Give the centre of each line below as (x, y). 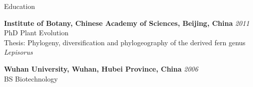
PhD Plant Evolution (36, 33)
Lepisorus (18, 52)
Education (20, 6)
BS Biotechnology (31, 78)
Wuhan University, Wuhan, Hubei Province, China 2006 (101, 68)
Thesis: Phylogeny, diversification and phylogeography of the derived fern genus (125, 42)
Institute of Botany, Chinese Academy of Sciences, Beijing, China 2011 (127, 23)
